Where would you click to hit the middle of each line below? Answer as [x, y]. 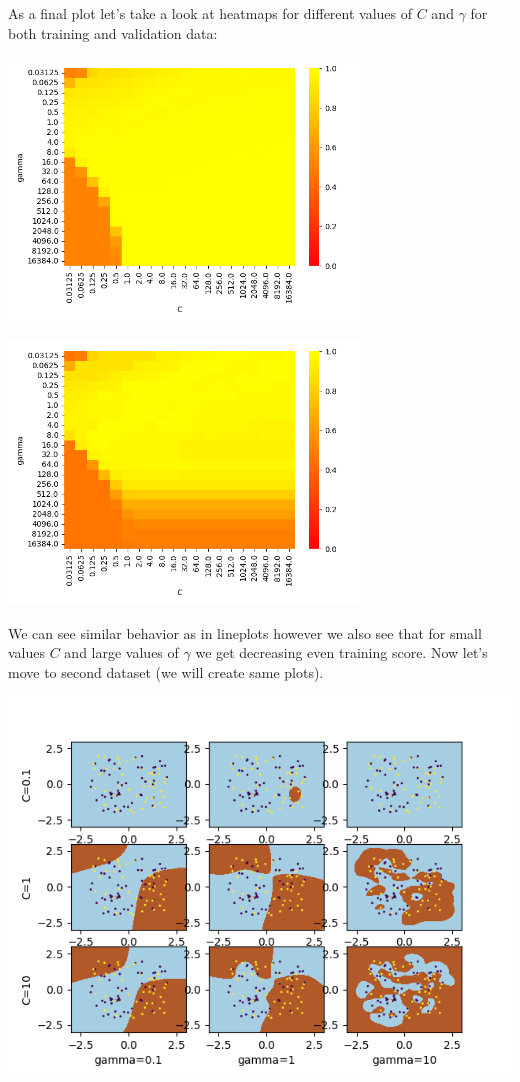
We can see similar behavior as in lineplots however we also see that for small [245, 632]
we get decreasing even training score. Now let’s [341, 652]
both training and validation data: [113, 32]
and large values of [121, 652]
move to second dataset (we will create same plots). [166, 671]
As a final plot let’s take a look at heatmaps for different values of [210, 13]
